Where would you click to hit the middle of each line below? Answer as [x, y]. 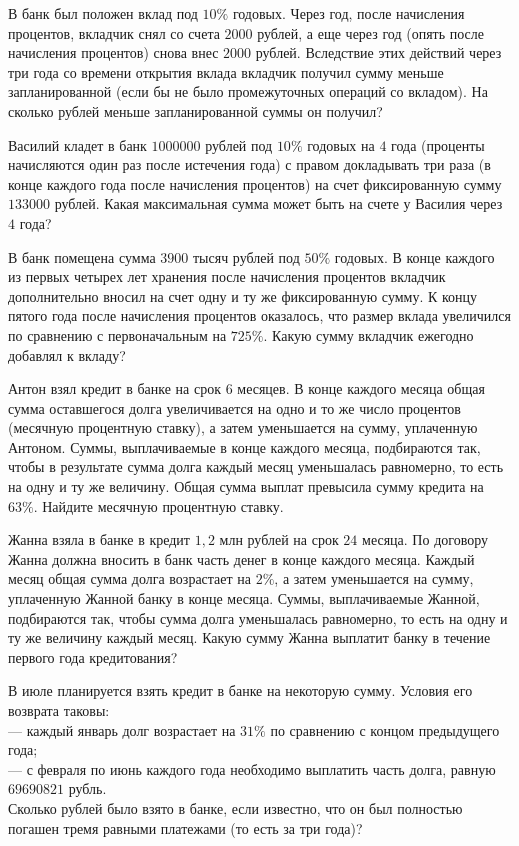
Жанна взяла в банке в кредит [99, 539]
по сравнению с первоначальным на [117, 334]
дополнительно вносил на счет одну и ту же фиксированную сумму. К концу [243, 295]
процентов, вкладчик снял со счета [114, 32]
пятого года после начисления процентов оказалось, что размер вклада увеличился [259, 315]
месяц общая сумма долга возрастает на [130, 578]
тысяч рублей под [246, 256]
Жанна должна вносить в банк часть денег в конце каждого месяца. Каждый [241, 558]
